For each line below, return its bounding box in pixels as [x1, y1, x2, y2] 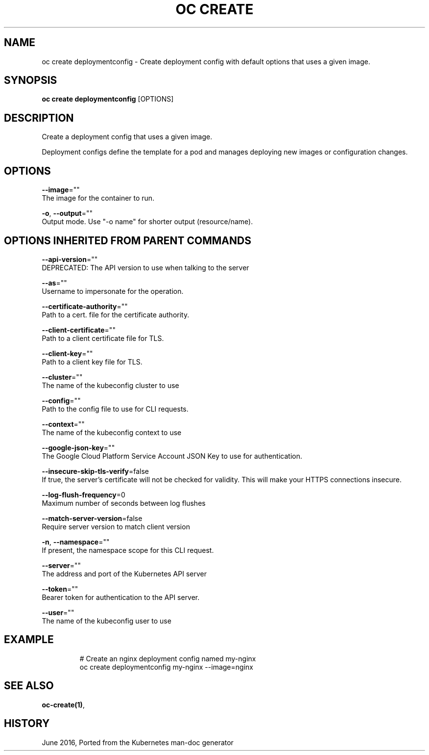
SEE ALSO [4, 679, 54, 692]
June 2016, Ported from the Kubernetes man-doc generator [42, 738, 234, 747]
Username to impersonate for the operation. [42, 286, 184, 295]
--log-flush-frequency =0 [42, 490, 125, 499]
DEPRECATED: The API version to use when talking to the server [42, 263, 249, 272]
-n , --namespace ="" [42, 537, 110, 546]
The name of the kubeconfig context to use [42, 428, 182, 437]
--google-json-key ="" [42, 443, 115, 452]
